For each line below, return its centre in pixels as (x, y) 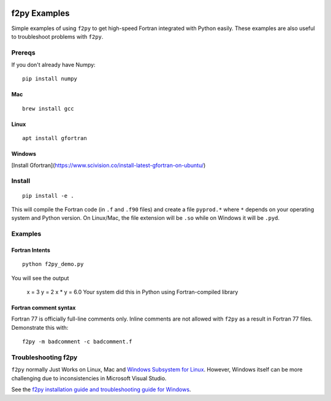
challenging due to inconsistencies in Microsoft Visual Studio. (89, 378)
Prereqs (24, 52)
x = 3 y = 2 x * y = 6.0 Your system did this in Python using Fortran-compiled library (132, 292)
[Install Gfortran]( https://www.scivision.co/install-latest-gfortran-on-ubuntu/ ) (108, 165)
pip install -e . (48, 196)
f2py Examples (40, 13)
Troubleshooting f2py (44, 357)
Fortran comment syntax (44, 308)
